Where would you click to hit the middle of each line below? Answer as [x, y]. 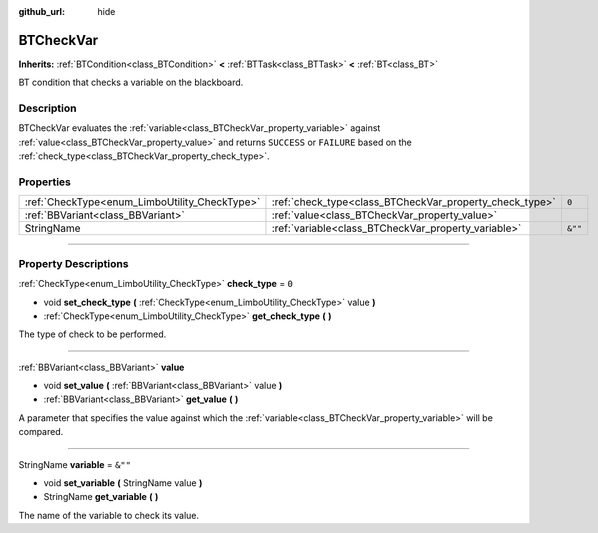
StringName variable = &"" [75, 464]
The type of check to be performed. [92, 334]
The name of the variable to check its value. [109, 515]
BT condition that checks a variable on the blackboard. [131, 82]
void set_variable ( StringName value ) [123, 483]
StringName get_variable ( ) [101, 497]
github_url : [41, 11]
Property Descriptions [73, 263]
